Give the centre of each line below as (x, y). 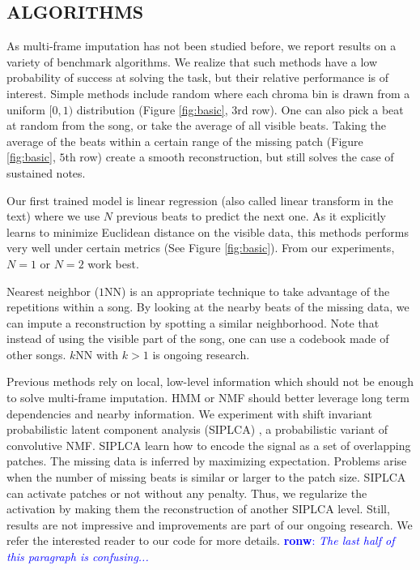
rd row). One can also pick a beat (320, 109)
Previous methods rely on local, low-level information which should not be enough (210, 381)
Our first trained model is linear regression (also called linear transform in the (200, 200)
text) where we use (53, 216)
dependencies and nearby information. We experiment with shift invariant (189, 413)
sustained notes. (46, 172)
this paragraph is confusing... (78, 557)
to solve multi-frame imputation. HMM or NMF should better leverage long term (208, 398)
